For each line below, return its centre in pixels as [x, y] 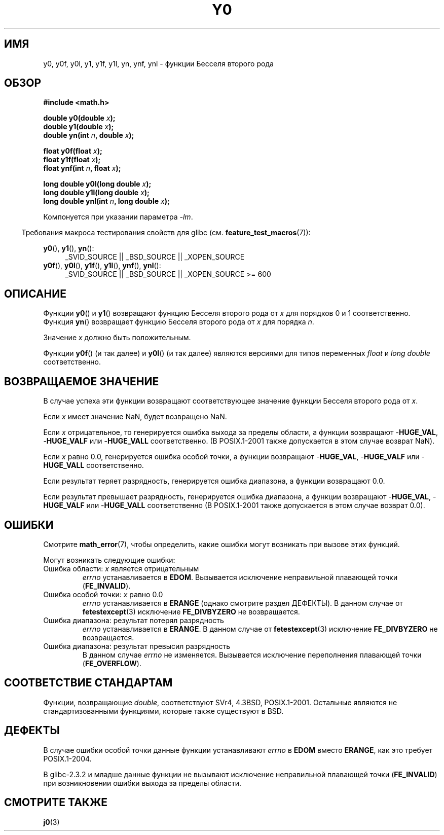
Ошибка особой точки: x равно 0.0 [103, 594]
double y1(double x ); [79, 127]
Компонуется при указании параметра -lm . [118, 217]
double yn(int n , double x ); [89, 135]
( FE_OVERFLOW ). [112, 663]
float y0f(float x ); [73, 151]
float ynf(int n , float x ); [82, 168]
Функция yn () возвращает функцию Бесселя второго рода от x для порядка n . [179, 322]
